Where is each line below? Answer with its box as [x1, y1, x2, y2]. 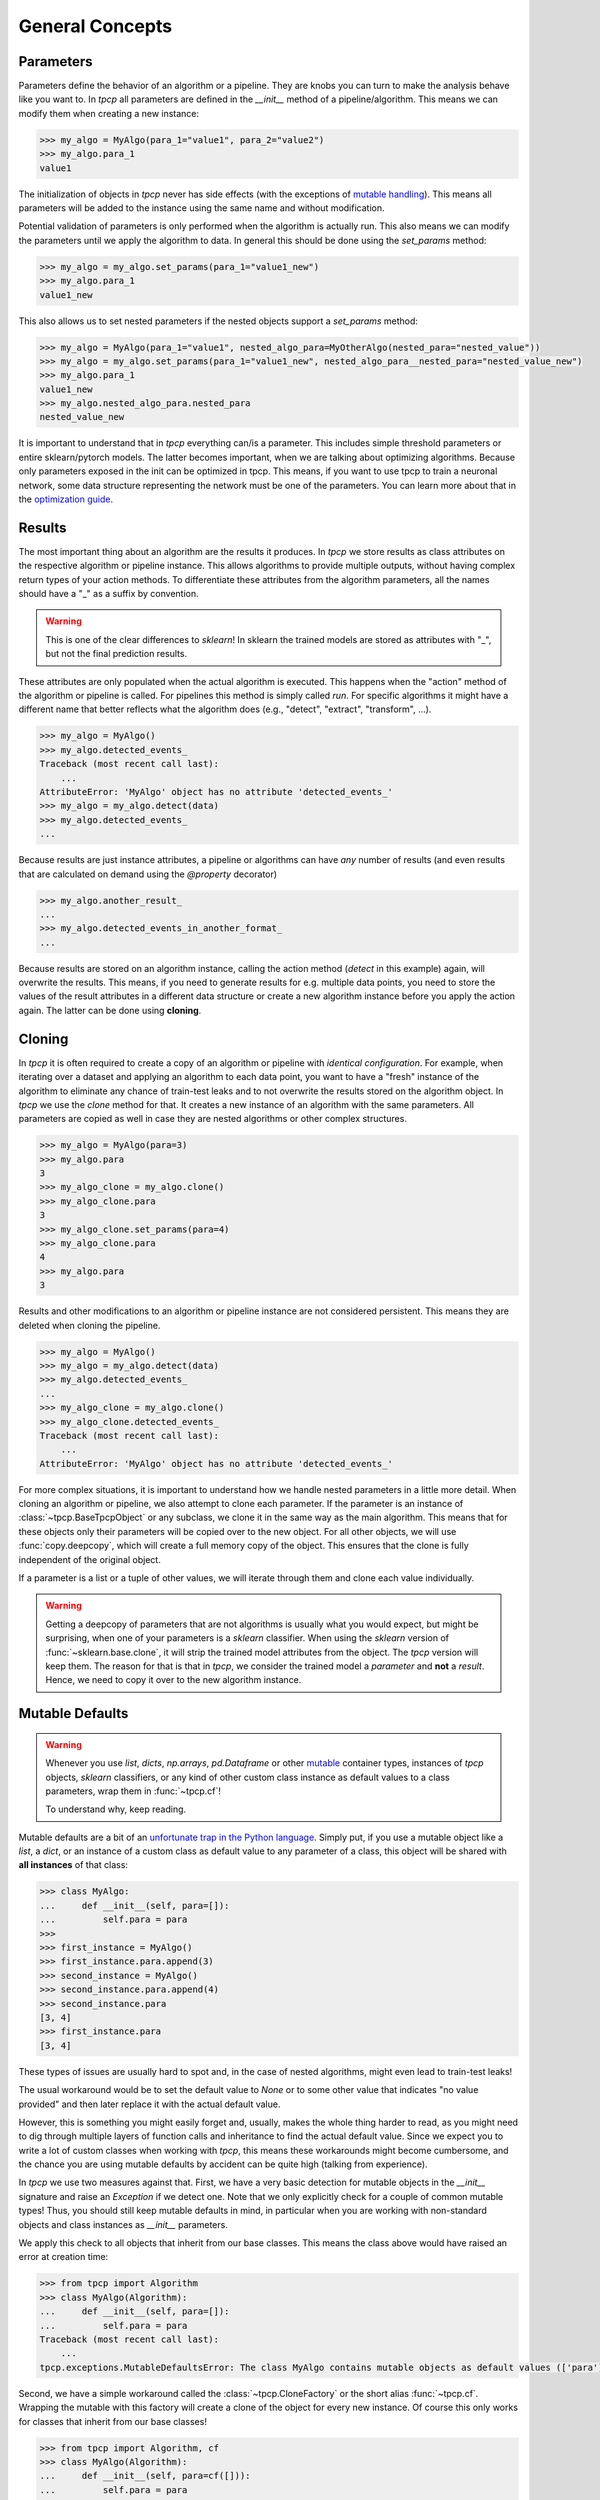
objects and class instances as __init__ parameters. [18, 2218, 229, 2230]
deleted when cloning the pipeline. [18, 1319, 161, 1331]
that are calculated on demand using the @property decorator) [18, 868, 278, 880]
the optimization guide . [18, 493, 114, 505]
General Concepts [18, 15, 173, 37]
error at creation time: [18, 2251, 109, 2263]
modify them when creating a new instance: [18, 107, 200, 119]
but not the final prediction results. [45, 648, 188, 660]
